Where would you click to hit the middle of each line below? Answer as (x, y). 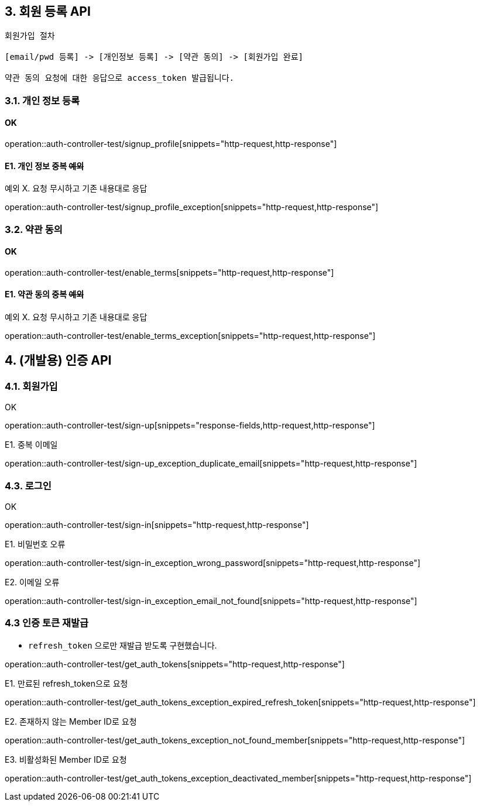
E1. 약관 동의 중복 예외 (44, 294)
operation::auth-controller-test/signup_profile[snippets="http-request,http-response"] (171, 144)
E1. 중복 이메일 (31, 445)
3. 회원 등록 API (48, 11)
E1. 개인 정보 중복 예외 (44, 166)
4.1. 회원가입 (31, 386)
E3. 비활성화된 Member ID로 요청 (66, 759)
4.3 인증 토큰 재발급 (47, 623)
